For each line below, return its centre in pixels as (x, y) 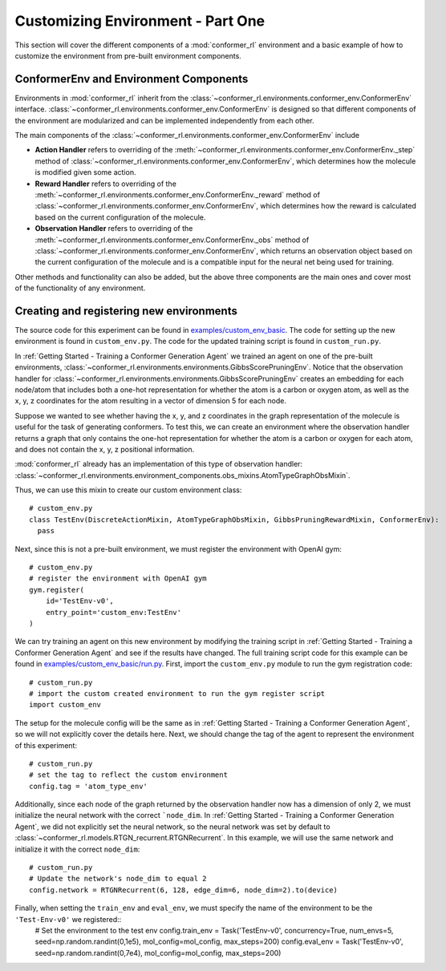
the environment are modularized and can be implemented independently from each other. (164, 120)
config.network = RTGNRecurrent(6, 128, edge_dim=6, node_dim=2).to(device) (184, 890)
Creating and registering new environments (126, 311)
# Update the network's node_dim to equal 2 (118, 879)
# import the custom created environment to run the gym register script (177, 693)
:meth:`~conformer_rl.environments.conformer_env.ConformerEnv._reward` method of (178, 194)
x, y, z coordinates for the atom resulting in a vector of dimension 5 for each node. (151, 401)
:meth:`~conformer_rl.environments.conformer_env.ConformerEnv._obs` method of (172, 240)
